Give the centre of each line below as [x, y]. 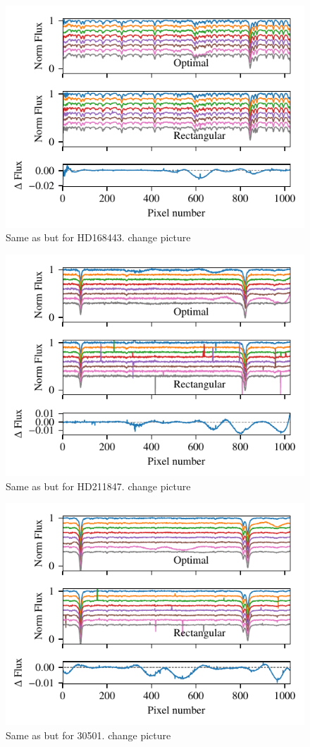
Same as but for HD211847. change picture [98, 486]
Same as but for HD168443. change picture [98, 237]
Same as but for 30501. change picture [88, 735]
